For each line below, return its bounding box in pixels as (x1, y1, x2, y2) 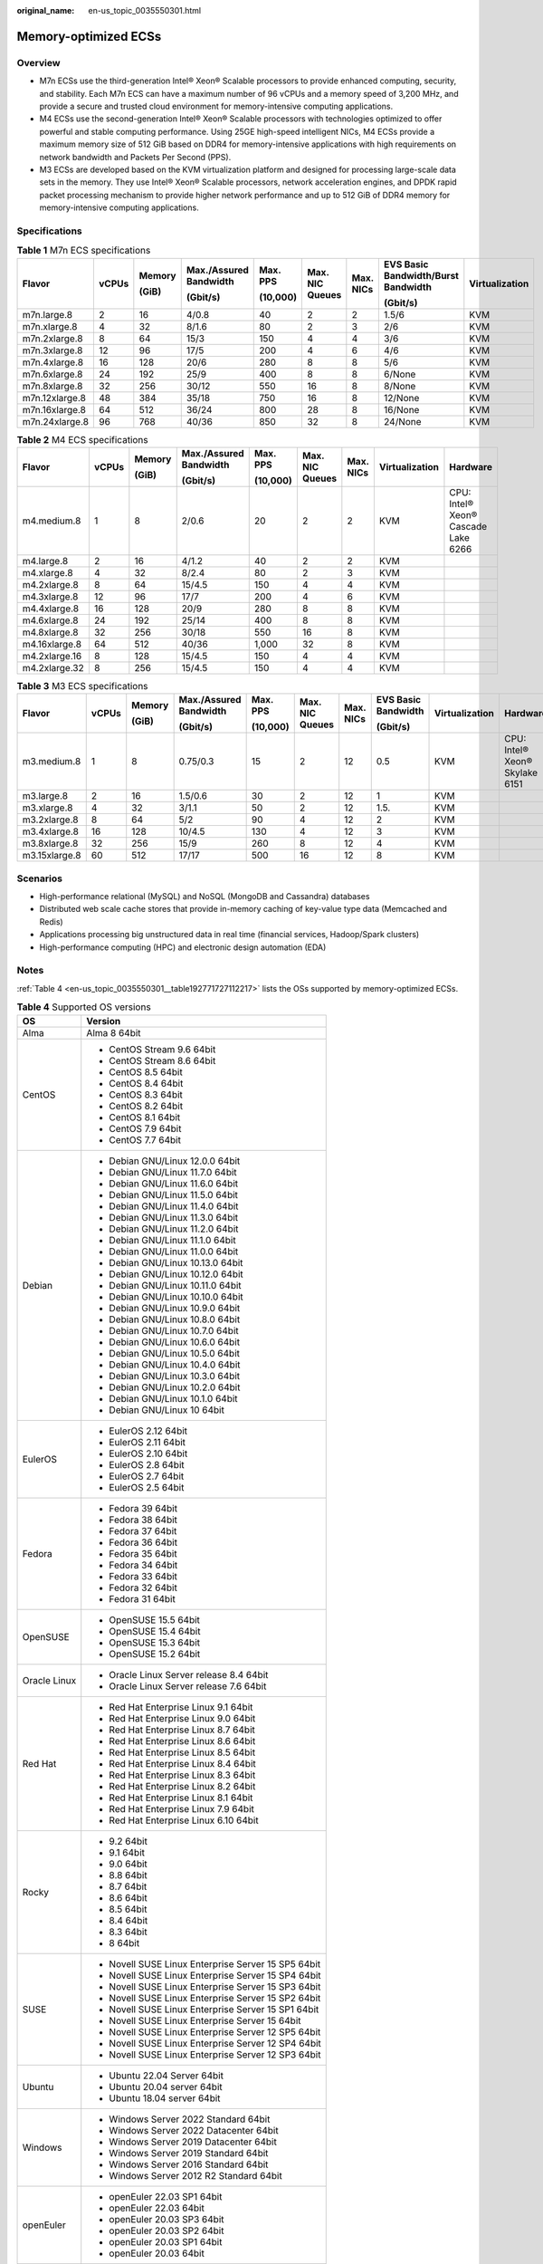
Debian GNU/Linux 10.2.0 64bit (109, 1381, 241, 1394)
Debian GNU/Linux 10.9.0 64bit (109, 1301, 241, 1314)
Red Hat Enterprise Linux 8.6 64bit (109, 1734, 256, 1747)
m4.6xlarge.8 (22, 614, 79, 627)
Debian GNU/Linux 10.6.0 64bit (109, 1336, 240, 1348)
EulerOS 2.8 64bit (109, 1458, 185, 1471)
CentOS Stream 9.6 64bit (109, 1042, 216, 1055)
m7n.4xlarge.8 (22, 356, 84, 369)
